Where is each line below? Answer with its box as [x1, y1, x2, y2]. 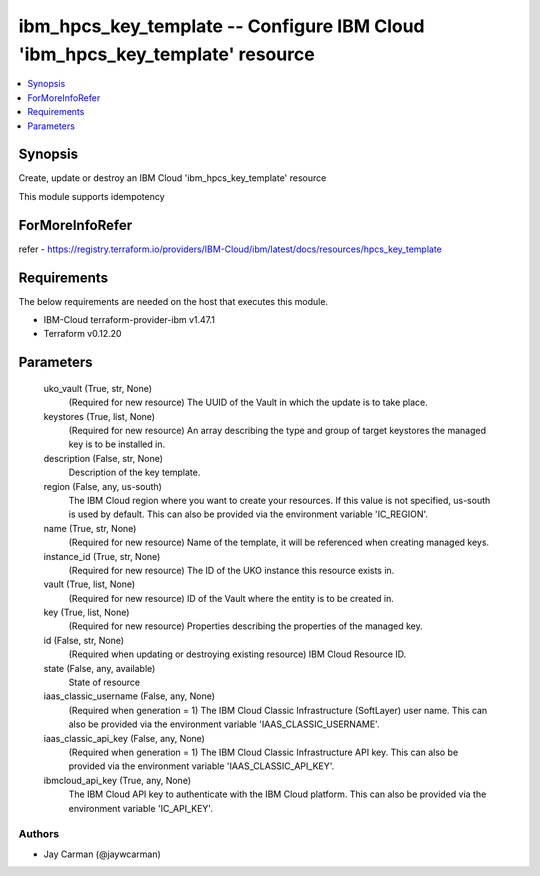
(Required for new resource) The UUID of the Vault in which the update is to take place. [68, 396, 429, 409]
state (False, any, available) [43, 662, 156, 674]
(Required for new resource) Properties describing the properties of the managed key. [68, 620, 424, 632]
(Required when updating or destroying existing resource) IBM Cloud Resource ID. [68, 648, 407, 660]
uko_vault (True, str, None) [43, 382, 153, 394]
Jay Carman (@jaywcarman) [43, 848, 162, 860]
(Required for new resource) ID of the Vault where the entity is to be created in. [68, 592, 395, 604]
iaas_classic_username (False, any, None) [43, 690, 215, 702]
